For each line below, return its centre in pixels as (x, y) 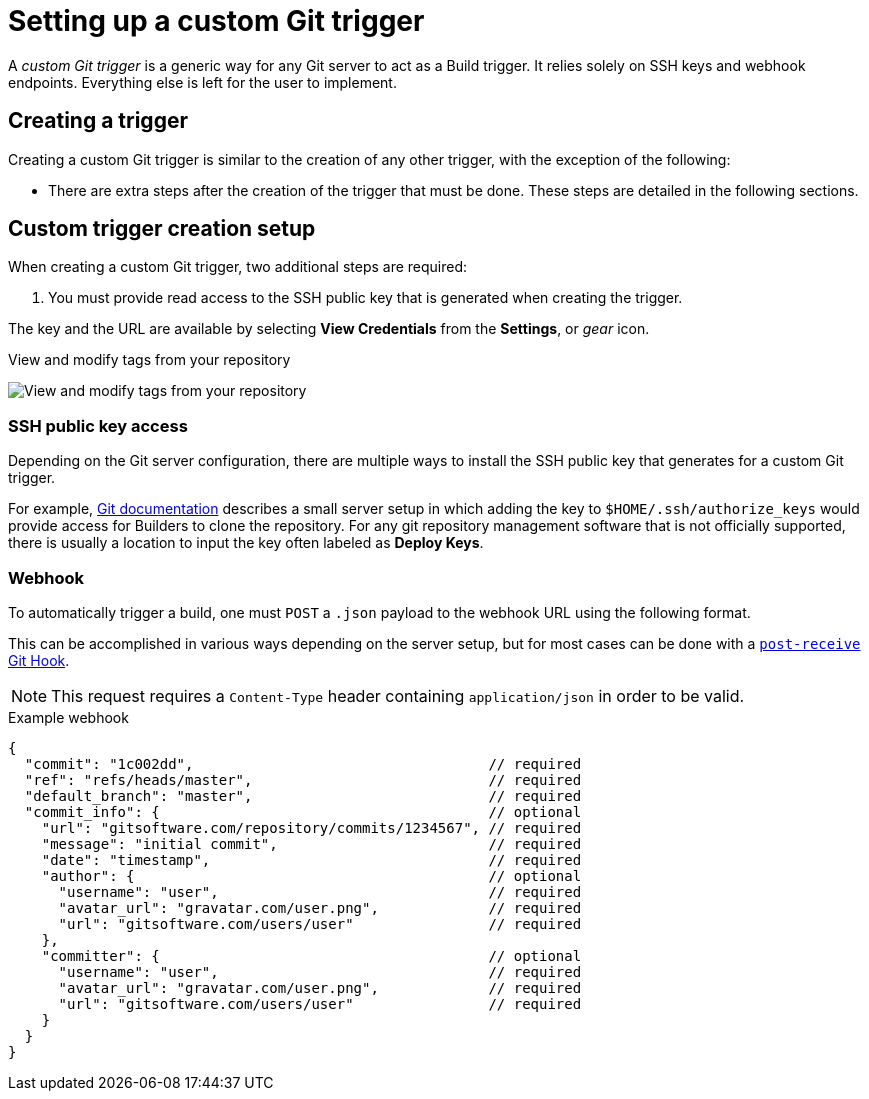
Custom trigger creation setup (162, 229)
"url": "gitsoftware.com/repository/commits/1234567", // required (311, 827)
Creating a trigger (98, 121)
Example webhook (68, 717)
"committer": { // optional (311, 955)
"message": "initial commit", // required (311, 843)
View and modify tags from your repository (149, 360)
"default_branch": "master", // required (303, 795)
